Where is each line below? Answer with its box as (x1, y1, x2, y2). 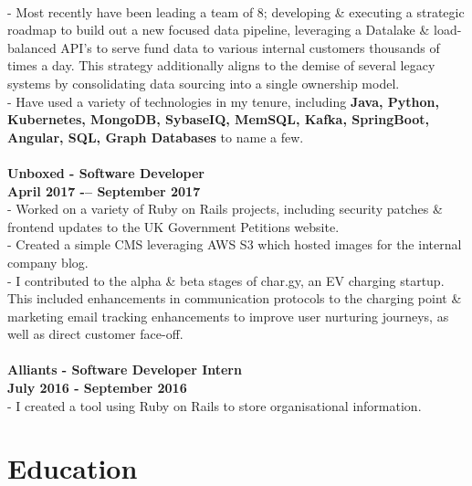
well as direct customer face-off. (7, 324, 184, 343)
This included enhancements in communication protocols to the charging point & (7, 289, 462, 308)
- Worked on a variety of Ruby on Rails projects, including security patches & (7, 199, 443, 218)
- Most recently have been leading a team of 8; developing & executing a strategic (7, 2, 465, 21)
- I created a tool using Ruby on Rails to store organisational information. (7, 396, 422, 415)
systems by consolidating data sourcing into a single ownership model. (7, 73, 400, 92)
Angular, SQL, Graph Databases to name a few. (7, 127, 304, 146)
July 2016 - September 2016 (7, 378, 187, 397)
